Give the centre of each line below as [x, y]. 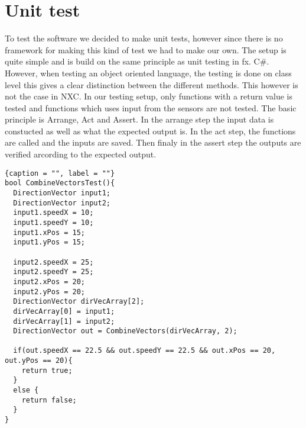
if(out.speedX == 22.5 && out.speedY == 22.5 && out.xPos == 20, [144, 351]
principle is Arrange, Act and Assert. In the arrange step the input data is [139, 119]
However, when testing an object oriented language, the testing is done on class [148, 73]
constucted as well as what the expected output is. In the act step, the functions [150, 131]
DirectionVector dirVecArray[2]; [79, 302]
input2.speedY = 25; [53, 272]
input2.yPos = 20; [49, 292]
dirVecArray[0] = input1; [64, 311]
